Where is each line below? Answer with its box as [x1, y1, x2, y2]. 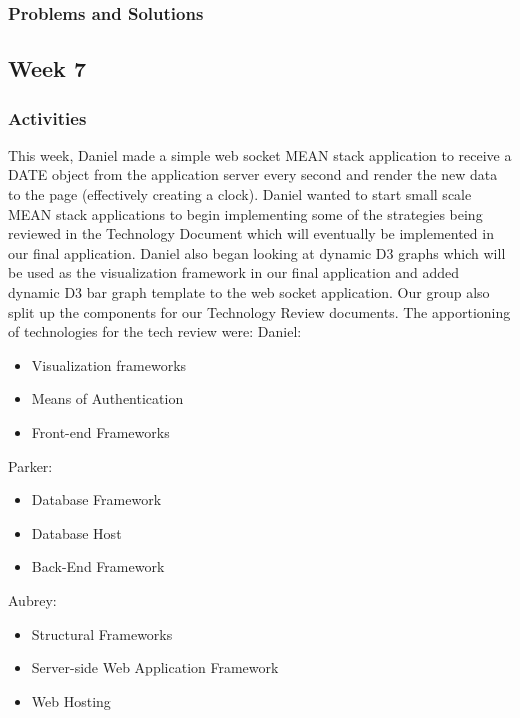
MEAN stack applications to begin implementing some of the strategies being [8, 203, 483, 224]
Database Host [31, 522, 122, 543]
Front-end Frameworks [31, 421, 170, 442]
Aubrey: [8, 589, 57, 610]
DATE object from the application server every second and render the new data [8, 164, 498, 185]
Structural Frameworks [31, 623, 173, 644]
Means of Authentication [31, 388, 184, 409]
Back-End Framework [31, 556, 165, 577]
